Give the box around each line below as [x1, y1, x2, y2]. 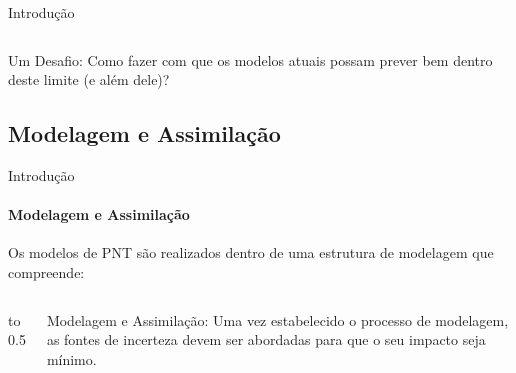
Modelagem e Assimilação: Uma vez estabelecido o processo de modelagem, [46, 309, 509, 330]
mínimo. [46, 348, 97, 369]
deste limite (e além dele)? [8, 69, 170, 90]
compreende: [8, 261, 85, 282]
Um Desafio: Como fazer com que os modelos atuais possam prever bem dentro [8, 49, 493, 70]
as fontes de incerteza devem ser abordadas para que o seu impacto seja [46, 329, 486, 350]
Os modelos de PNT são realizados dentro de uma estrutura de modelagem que [8, 242, 494, 263]
